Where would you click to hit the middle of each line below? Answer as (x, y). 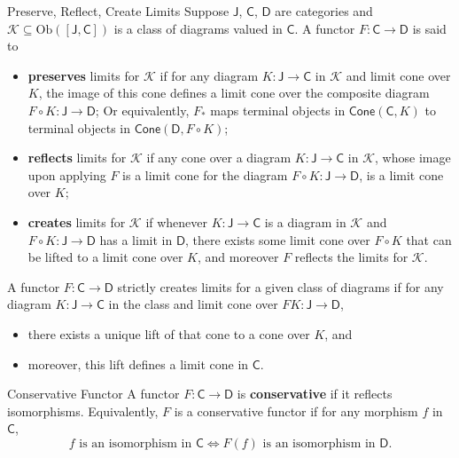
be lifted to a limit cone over (105, 257)
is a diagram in (305, 221)
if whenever (177, 221)
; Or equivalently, (142, 110)
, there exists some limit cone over (278, 239)
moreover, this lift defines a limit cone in (138, 363)
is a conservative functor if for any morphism (296, 411)
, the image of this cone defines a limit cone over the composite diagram (234, 93)
